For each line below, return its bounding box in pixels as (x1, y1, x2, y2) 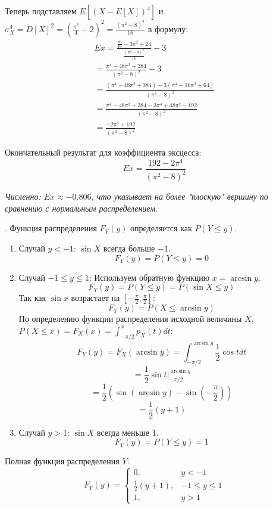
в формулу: (148, 22, 189, 35)
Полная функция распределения (5, 455, 120, 467)
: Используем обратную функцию (89, 271, 210, 283)
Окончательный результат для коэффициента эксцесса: (5, 146, 202, 159)
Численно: (5, 190, 41, 203)
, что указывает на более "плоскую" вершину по (91, 190, 268, 203)
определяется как (130, 222, 192, 234)
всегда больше (103, 241, 155, 254)
